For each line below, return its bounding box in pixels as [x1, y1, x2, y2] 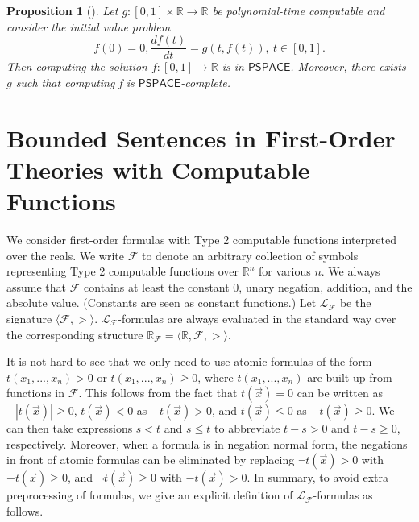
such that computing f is [15, 73, 135, 90]
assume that [6, 278, 67, 295]
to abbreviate [214, 420, 280, 437]
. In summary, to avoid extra [247, 469, 388, 486]
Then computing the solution [6, 58, 147, 75]
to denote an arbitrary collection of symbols [141, 246, 359, 263]
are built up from [307, 368, 392, 385]
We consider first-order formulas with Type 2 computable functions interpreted [6, 230, 396, 247]
